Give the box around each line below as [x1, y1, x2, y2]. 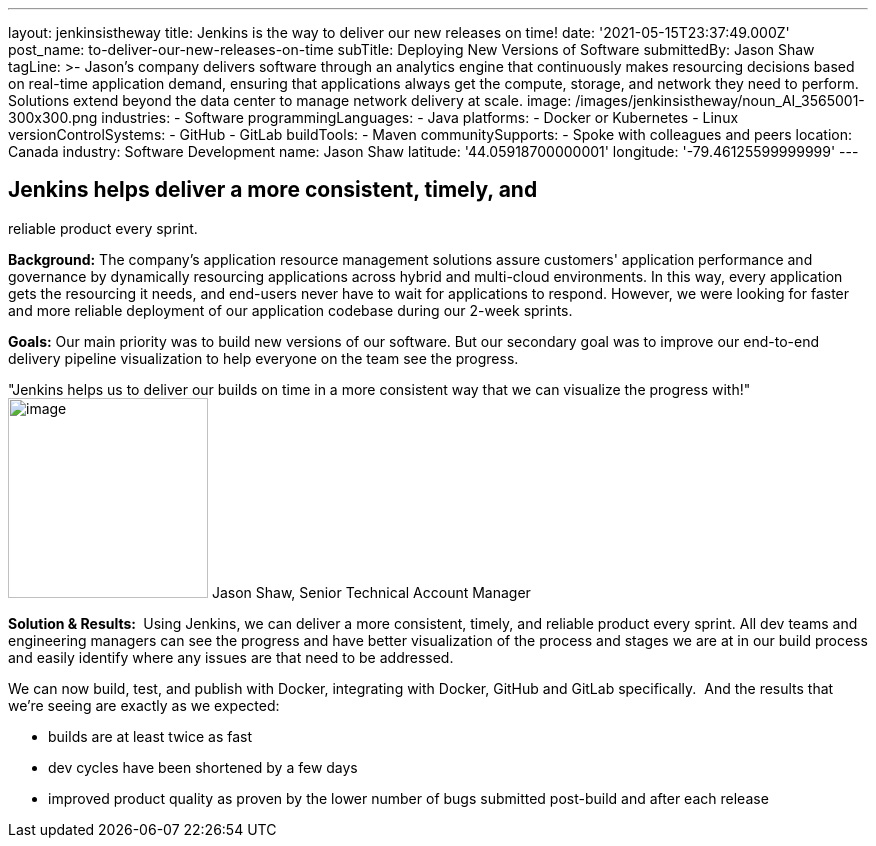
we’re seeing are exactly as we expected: [8, 696, 280, 714]
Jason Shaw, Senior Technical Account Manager [211, 583, 531, 601]
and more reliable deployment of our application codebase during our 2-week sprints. [8, 301, 573, 319]
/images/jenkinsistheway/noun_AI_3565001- [575, 92, 865, 109]
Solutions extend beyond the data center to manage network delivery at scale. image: [8, 92, 572, 109]
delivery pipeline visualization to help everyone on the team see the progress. [8, 349, 519, 367]
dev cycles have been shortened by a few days [48, 758, 358, 776]
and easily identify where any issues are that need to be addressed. [8, 648, 454, 666]
